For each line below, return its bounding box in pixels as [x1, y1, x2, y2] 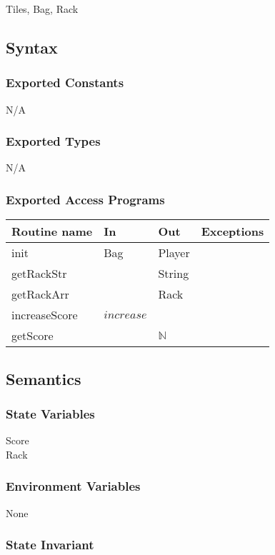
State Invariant [6, 536, 94, 554]
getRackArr [11, 286, 69, 303]
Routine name [11, 223, 93, 240]
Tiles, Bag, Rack [6, 1, 79, 16]
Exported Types [6, 132, 101, 150]
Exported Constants [6, 74, 124, 91]
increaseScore [11, 306, 78, 324]
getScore [11, 327, 54, 344]
